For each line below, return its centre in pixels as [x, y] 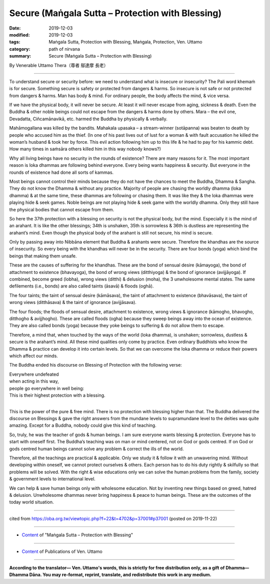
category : [20, 49]
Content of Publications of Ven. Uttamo [62, 551]
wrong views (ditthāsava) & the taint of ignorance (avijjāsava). [73, 303]
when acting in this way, [34, 381]
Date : [15, 28]
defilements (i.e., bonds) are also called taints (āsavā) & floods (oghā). [81, 286]
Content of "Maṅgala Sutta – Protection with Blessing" [77, 535]
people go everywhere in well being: [47, 388]
